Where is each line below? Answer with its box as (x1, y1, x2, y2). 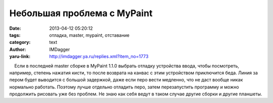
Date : (9, 25, 21, 31)
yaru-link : (9, 54, 30, 60)
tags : (9, 32, 21, 38)
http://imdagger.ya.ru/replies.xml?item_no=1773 (49, 54, 149, 60)
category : (9, 39, 31, 45)
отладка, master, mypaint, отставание (49, 32, 130, 38)
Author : (9, 46, 26, 53)
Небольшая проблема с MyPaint (9, 8, 153, 19)
